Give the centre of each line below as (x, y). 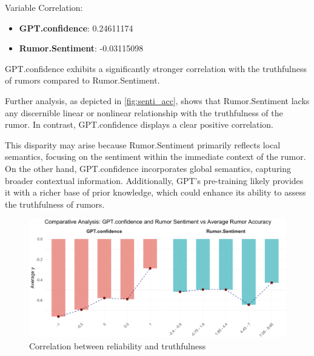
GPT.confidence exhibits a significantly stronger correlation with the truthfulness (156, 68)
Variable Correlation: (44, 7)
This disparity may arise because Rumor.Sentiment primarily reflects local (143, 144)
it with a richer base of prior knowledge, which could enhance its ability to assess (155, 192)
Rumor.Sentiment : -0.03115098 (81, 48)
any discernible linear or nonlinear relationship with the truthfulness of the (144, 112)
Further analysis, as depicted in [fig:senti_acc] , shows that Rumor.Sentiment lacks (157, 100)
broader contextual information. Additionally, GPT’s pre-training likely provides (154, 180)
